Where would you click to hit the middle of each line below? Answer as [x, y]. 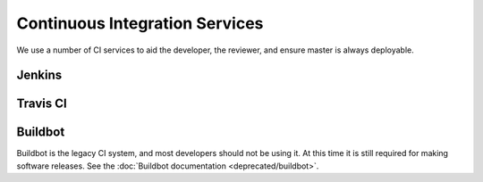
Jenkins [39, 75]
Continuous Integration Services [140, 23]
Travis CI [42, 104]
